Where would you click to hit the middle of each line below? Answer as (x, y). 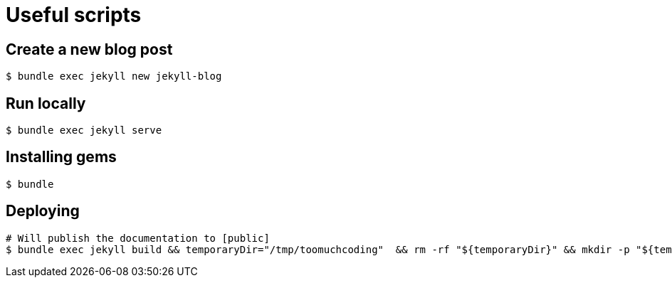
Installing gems (61, 157)
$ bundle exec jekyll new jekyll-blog (114, 76)
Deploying (43, 211)
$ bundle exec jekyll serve (84, 130)
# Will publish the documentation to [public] (138, 238)
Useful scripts (74, 15)
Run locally (46, 103)
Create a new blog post (89, 49)
